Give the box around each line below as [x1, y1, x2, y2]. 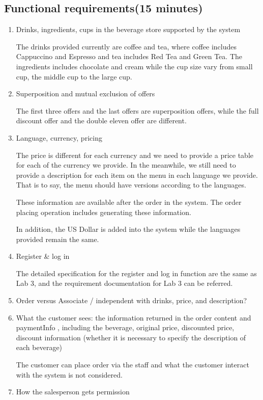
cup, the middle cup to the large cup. [16, 71, 132, 82]
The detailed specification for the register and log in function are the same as [16, 268, 257, 278]
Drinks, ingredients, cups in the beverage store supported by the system [16, 24, 241, 35]
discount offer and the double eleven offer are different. [16, 115, 187, 126]
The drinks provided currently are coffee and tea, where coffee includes [16, 41, 237, 51]
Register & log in [16, 251, 70, 261]
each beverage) [16, 342, 63, 353]
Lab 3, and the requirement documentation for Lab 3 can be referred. [16, 278, 233, 288]
